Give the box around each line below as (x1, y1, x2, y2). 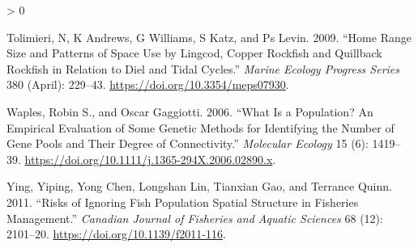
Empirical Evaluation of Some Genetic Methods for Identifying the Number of (6, 119, 395, 136)
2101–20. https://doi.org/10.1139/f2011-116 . (6, 225, 226, 242)
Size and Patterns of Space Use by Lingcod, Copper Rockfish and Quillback (6, 44, 382, 61)
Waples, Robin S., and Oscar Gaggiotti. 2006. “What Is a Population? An (6, 103, 373, 120)
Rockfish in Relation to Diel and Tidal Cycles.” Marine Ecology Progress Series (6, 60, 400, 77)
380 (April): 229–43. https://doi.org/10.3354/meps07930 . (6, 76, 289, 93)
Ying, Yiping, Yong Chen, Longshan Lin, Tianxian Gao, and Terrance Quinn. (6, 178, 392, 195)
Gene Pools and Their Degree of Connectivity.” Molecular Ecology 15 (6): (6, 135, 369, 152)
